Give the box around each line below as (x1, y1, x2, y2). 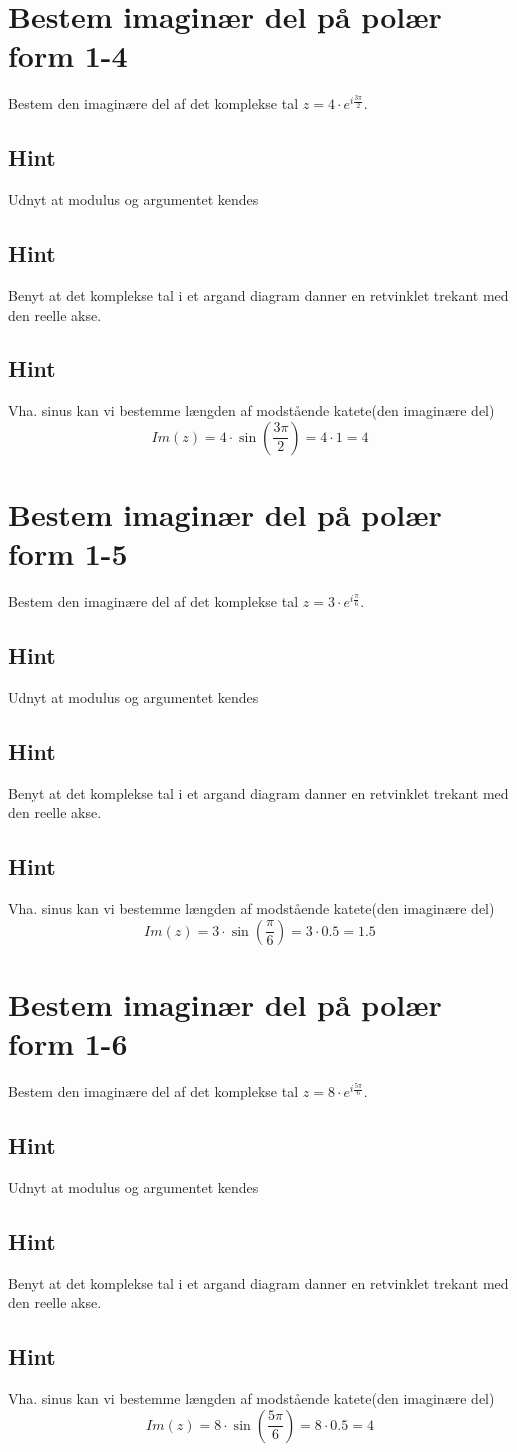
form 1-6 (8, 1023, 128, 1064)
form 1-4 (8, 35, 128, 76)
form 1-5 (8, 533, 128, 574)
